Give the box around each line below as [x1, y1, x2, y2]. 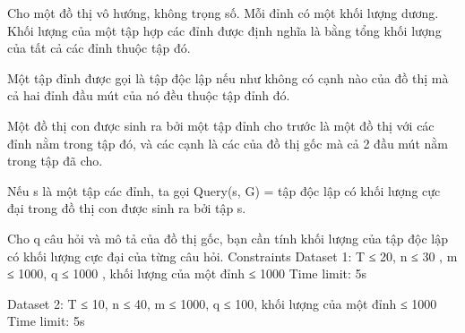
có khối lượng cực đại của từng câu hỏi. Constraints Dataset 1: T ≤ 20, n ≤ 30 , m [7, 246, 458, 265]
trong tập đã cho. [7, 151, 103, 170]
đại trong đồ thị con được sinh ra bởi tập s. [7, 199, 246, 218]
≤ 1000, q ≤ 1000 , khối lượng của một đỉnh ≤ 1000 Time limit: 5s [7, 264, 367, 283]
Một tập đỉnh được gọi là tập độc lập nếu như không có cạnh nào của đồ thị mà [7, 68, 449, 87]
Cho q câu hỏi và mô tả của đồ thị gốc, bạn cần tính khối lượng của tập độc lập [7, 228, 448, 247]
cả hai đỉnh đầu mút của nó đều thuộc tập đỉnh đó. [7, 86, 290, 105]
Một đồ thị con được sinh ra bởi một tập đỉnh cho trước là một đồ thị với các [7, 115, 435, 134]
